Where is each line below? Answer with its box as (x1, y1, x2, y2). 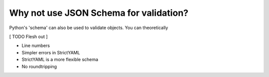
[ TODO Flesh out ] (9, 34, 48, 39)
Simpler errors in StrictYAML (21, 49, 80, 55)
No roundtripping (21, 63, 57, 69)
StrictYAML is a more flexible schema (21, 57, 99, 63)
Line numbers (21, 42, 50, 49)
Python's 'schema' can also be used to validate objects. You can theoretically (9, 25, 168, 31)
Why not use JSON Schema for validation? (9, 7, 189, 18)
